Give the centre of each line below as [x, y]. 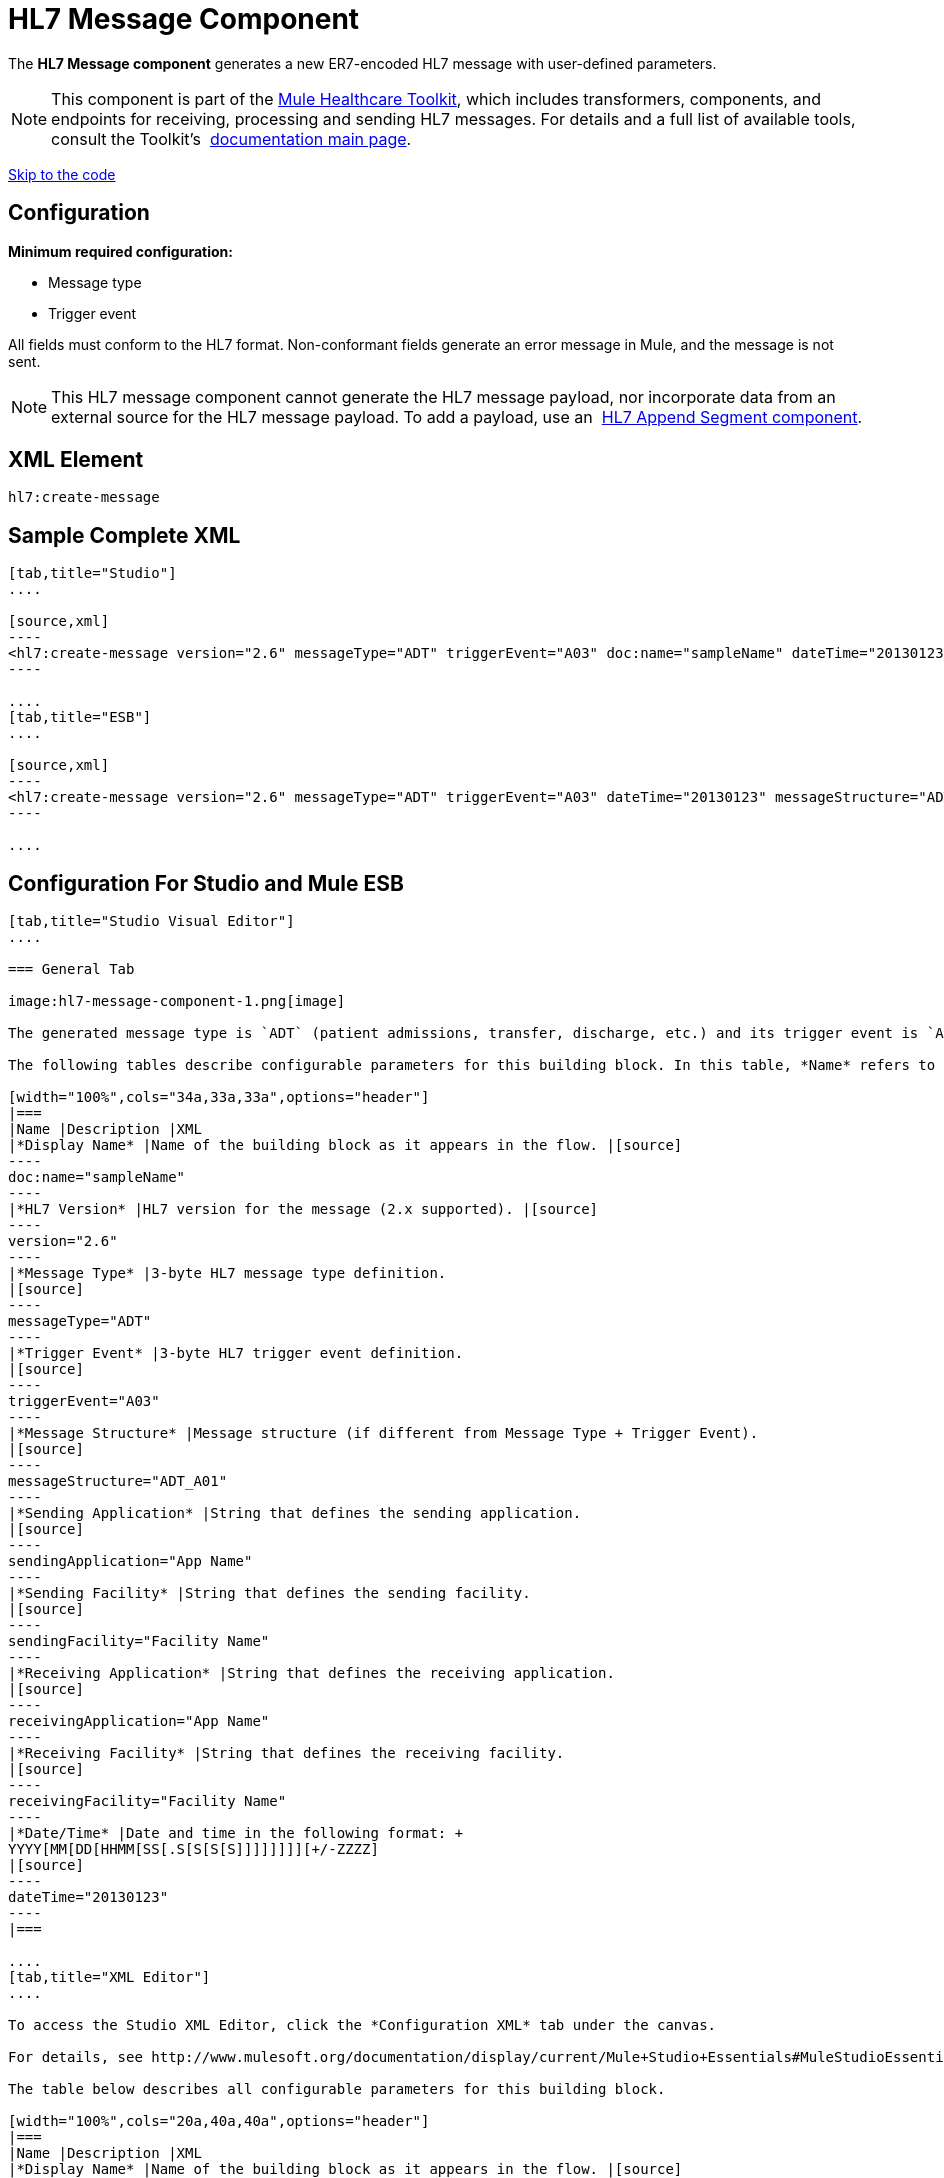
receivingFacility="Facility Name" [147, 1801]
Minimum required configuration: [120, 251]
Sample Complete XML [124, 535]
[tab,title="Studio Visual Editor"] [151, 921]
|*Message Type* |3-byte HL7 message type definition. [227, 1273]
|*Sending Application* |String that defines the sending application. [295, 1513]
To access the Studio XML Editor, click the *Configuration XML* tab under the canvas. [362, 2025]
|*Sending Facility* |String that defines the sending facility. [269, 1593]
